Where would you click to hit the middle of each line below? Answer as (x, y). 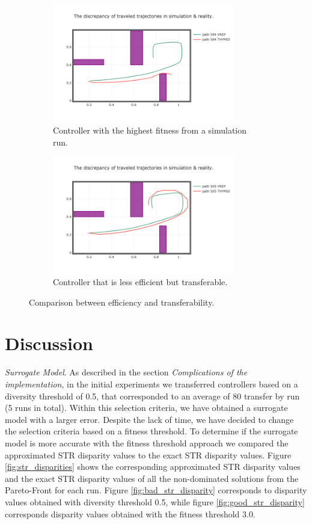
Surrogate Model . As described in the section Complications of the (126, 372)
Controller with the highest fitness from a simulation (150, 130)
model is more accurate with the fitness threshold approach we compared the (147, 442)
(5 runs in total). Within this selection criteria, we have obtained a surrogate (146, 408)
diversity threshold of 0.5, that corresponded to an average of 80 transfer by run (152, 396)
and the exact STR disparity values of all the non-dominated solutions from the (152, 478)
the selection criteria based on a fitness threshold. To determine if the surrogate (151, 431)
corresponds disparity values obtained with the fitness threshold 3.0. (130, 513)
